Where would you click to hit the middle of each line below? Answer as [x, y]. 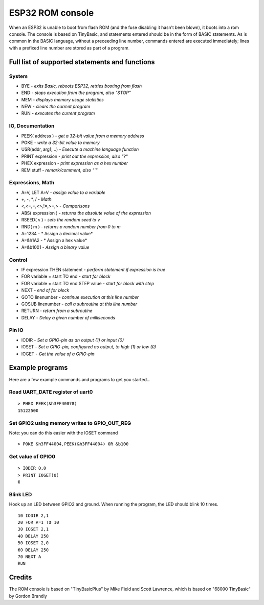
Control [18, 260]
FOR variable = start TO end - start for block [66, 276]
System [18, 76]
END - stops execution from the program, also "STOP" [76, 93]
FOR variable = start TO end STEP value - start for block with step [88, 283]
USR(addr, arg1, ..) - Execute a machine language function [80, 149]
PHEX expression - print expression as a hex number [75, 163]
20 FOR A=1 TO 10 [38, 522]
